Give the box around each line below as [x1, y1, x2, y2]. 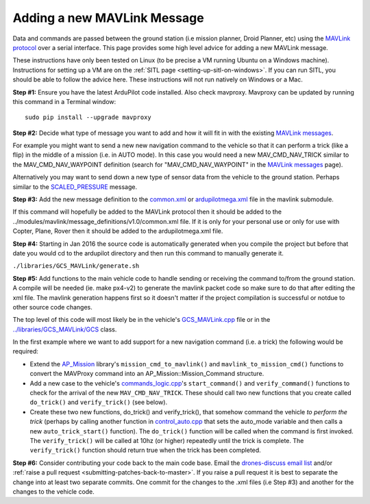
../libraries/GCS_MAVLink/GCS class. [12, 325, 117, 333]
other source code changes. [12, 303, 92, 311]
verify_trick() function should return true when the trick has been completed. [29, 446, 262, 455]
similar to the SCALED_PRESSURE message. [12, 182, 137, 191]
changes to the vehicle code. [12, 487, 95, 496]
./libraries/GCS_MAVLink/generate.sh [12, 262, 140, 270]
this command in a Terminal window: [12, 97, 116, 105]
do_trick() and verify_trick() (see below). [29, 398, 168, 407]
